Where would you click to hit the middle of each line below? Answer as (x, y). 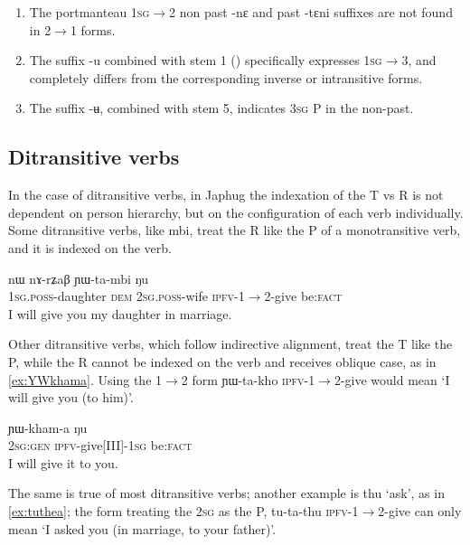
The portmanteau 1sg (89, 12)
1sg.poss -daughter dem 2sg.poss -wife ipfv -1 (127, 296)
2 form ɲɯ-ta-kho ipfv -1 (248, 379)
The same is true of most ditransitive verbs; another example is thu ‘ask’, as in (226, 493)
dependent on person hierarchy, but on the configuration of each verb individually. (236, 212)
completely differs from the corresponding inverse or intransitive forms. (226, 77)
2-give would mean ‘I (392, 379)
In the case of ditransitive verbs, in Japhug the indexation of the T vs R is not (226, 195)
